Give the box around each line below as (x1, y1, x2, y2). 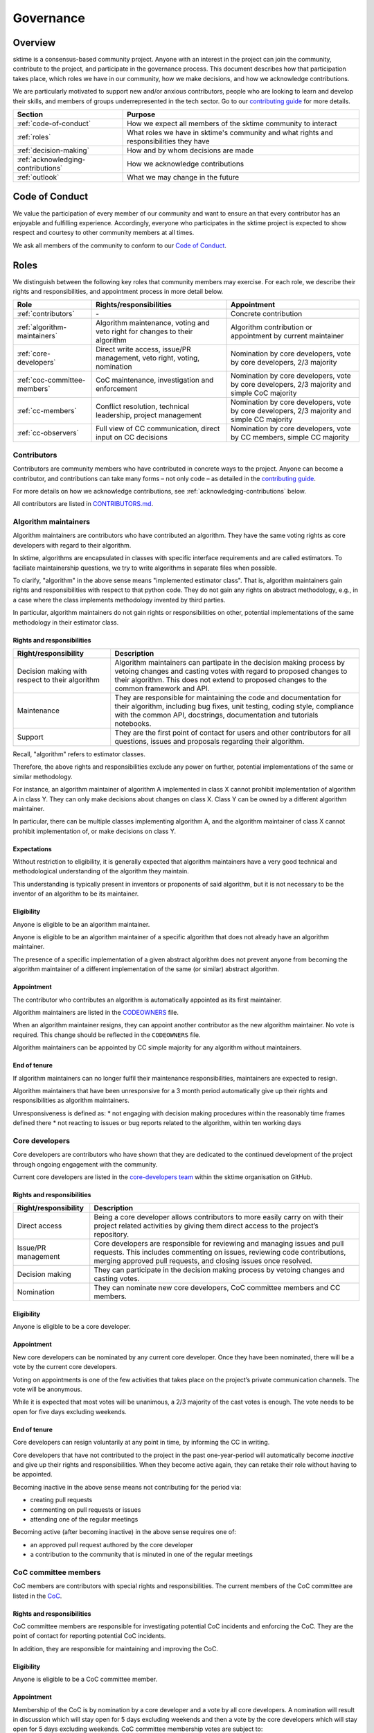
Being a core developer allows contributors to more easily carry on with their (93, 1212, 344, 1222)
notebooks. (114, 718, 152, 728)
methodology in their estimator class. (12, 618, 119, 627)
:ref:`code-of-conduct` (17, 119, 91, 128)
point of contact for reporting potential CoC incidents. (12, 1632, 166, 1640)
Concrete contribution (231, 309, 303, 319)
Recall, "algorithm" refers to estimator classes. (12, 749, 145, 758)
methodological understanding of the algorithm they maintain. (12, 867, 190, 876)
